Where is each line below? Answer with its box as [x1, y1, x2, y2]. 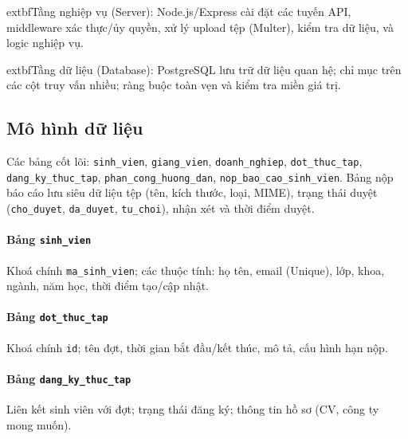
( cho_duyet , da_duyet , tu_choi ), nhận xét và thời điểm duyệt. [6, 200, 315, 217]
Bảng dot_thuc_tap [6, 308, 108, 325]
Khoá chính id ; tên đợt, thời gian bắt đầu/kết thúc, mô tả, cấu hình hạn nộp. [6, 339, 388, 355]
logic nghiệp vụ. [6, 34, 84, 51]
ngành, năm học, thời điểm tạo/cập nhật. [6, 277, 209, 294]
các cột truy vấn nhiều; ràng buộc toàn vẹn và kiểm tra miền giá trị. [6, 76, 341, 93]
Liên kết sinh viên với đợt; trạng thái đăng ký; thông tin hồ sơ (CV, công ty [6, 401, 379, 417]
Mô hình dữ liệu [6, 116, 143, 140]
